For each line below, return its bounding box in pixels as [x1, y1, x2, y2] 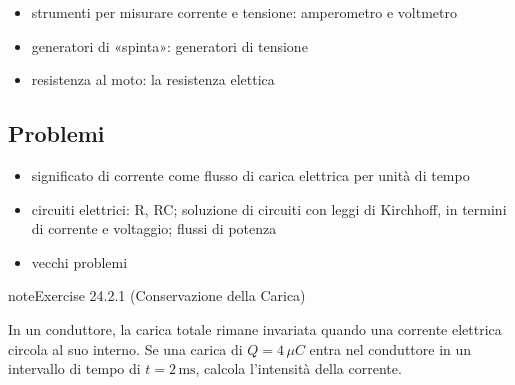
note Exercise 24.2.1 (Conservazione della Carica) [8, 285, 306, 306]
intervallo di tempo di [8, 358, 141, 379]
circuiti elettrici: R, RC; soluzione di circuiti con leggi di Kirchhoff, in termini [31, 198, 507, 219]
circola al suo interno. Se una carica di [8, 338, 243, 359]
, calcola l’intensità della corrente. [195, 358, 402, 379]
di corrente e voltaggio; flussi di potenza [31, 218, 277, 239]
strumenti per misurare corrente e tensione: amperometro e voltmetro [31, 2, 458, 22]
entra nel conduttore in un [309, 338, 472, 359]
